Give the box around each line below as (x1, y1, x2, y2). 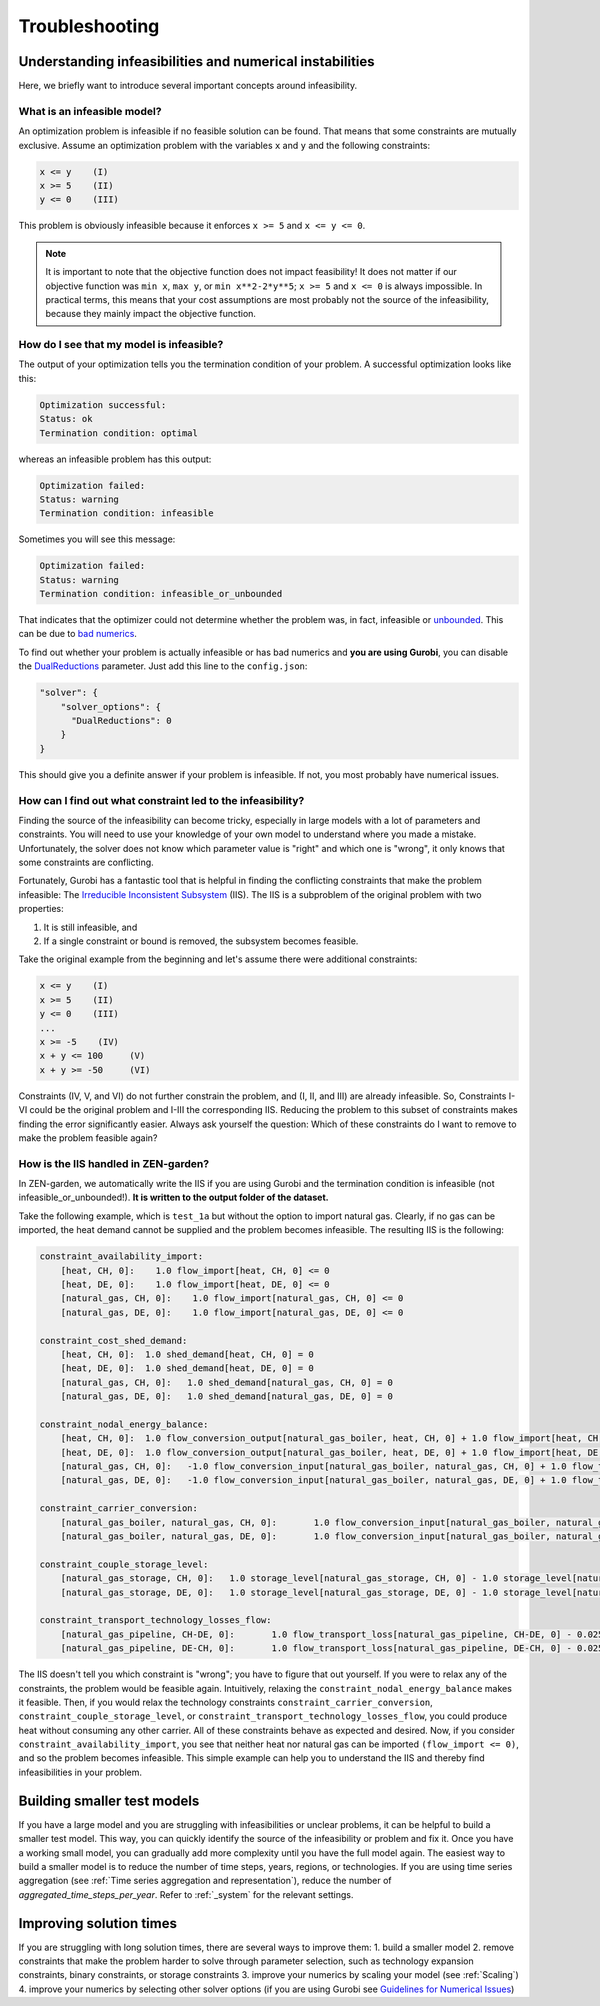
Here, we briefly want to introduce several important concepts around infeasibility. (18, 80, 358, 92)
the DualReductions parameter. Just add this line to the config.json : (18, 660, 308, 672)
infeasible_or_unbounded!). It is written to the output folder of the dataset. (18, 1191, 329, 1204)
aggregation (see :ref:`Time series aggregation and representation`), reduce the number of (18, 1875, 392, 1887)
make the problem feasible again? (18, 1131, 158, 1144)
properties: (18, 903, 64, 915)
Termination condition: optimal (39, 427, 199, 439)
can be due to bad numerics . (18, 628, 137, 640)
